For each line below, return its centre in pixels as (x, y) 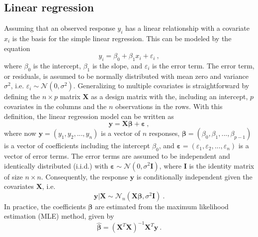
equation (17, 48)
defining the (22, 96)
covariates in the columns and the (55, 106)
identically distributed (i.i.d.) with (56, 165)
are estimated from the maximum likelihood (162, 206)
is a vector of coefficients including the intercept (77, 146)
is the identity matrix (222, 165)
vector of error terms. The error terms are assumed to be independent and (117, 155)
